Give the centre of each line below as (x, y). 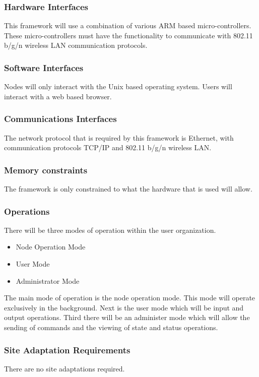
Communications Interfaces (60, 119)
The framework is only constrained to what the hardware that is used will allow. (128, 189)
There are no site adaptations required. (64, 368)
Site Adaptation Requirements (67, 350)
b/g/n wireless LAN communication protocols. (76, 45)
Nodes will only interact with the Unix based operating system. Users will (118, 86)
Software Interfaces (44, 67)
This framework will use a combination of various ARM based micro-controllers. (128, 25)
